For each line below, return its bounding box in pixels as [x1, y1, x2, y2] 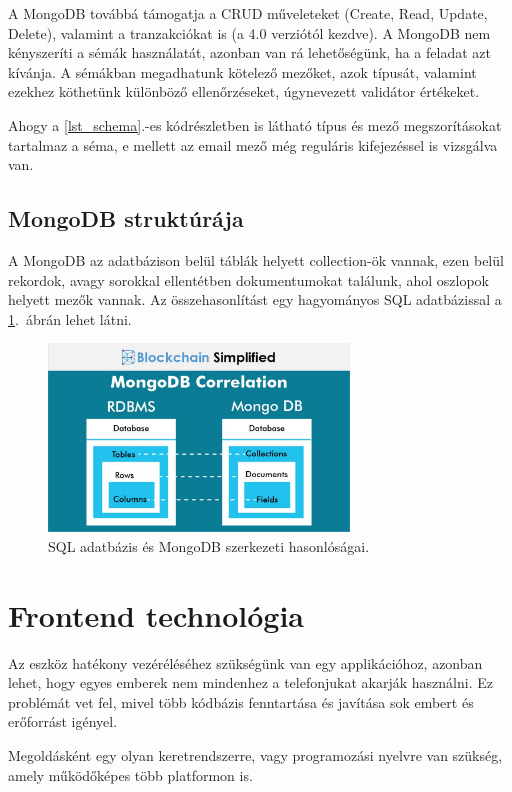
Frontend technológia [8, 594, 305, 635]
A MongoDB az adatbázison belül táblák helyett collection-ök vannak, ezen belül [8, 249, 504, 270]
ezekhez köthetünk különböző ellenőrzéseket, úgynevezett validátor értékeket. [8, 81, 480, 102]
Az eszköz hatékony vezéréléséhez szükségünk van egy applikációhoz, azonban [8, 652, 483, 673]
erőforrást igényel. [8, 711, 118, 732]
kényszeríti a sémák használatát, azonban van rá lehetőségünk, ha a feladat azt [8, 42, 491, 63]
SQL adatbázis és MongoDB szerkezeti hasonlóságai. [48, 535, 370, 556]
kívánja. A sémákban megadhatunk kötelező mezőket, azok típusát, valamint [8, 61, 477, 82]
